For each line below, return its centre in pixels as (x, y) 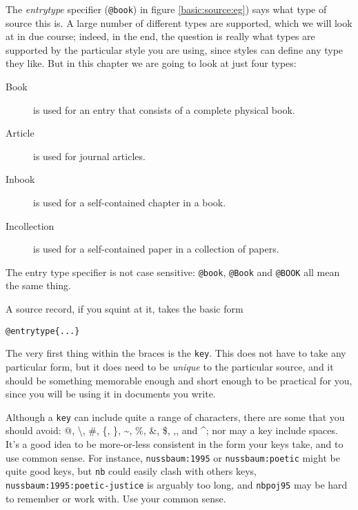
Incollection (30, 225)
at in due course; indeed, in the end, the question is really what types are (160, 36)
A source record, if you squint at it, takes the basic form (125, 309)
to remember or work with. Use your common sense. (116, 498)
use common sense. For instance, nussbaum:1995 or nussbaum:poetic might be (173, 457)
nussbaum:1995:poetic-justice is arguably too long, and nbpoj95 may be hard (177, 484)
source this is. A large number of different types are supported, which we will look (179, 22)
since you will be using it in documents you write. (111, 394)
